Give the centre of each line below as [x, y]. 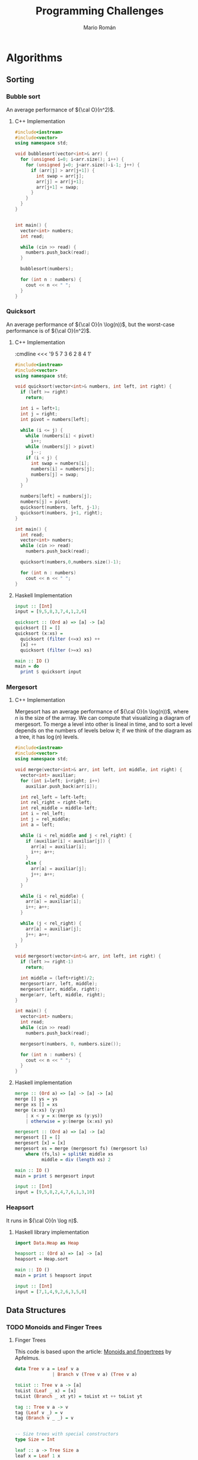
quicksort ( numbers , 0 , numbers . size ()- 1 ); [71, 562]
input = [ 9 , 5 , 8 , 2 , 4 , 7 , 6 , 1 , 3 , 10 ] [55, 1192]
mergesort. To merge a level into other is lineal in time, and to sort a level [103, 724]
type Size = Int [35, 1440]
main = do [27, 666]
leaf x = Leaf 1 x [37, 1456]
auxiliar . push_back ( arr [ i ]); [62, 786]
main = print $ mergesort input [55, 1176]
